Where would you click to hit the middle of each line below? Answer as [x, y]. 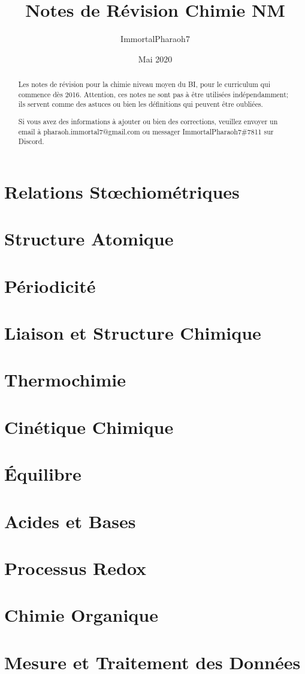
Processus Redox [76, 567]
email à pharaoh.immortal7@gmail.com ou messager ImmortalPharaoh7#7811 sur [146, 131]
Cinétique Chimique [89, 426]
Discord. [31, 141]
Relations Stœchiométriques [122, 191]
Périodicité [50, 285]
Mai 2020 [155, 59]
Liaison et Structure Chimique [133, 333]
